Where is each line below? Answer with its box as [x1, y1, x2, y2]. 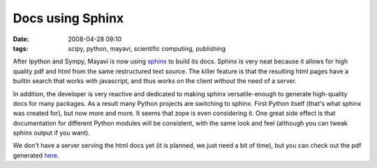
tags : [13, 44, 29, 52]
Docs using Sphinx [13, 10, 124, 26]
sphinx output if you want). [13, 129, 91, 137]
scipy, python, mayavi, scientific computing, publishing [68, 44, 226, 52]
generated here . [13, 151, 59, 160]
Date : [13, 35, 29, 43]
